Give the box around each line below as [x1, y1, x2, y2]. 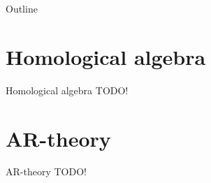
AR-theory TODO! [6, 164, 87, 179]
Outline [6, 1, 38, 15]
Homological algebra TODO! [6, 82, 129, 97]
